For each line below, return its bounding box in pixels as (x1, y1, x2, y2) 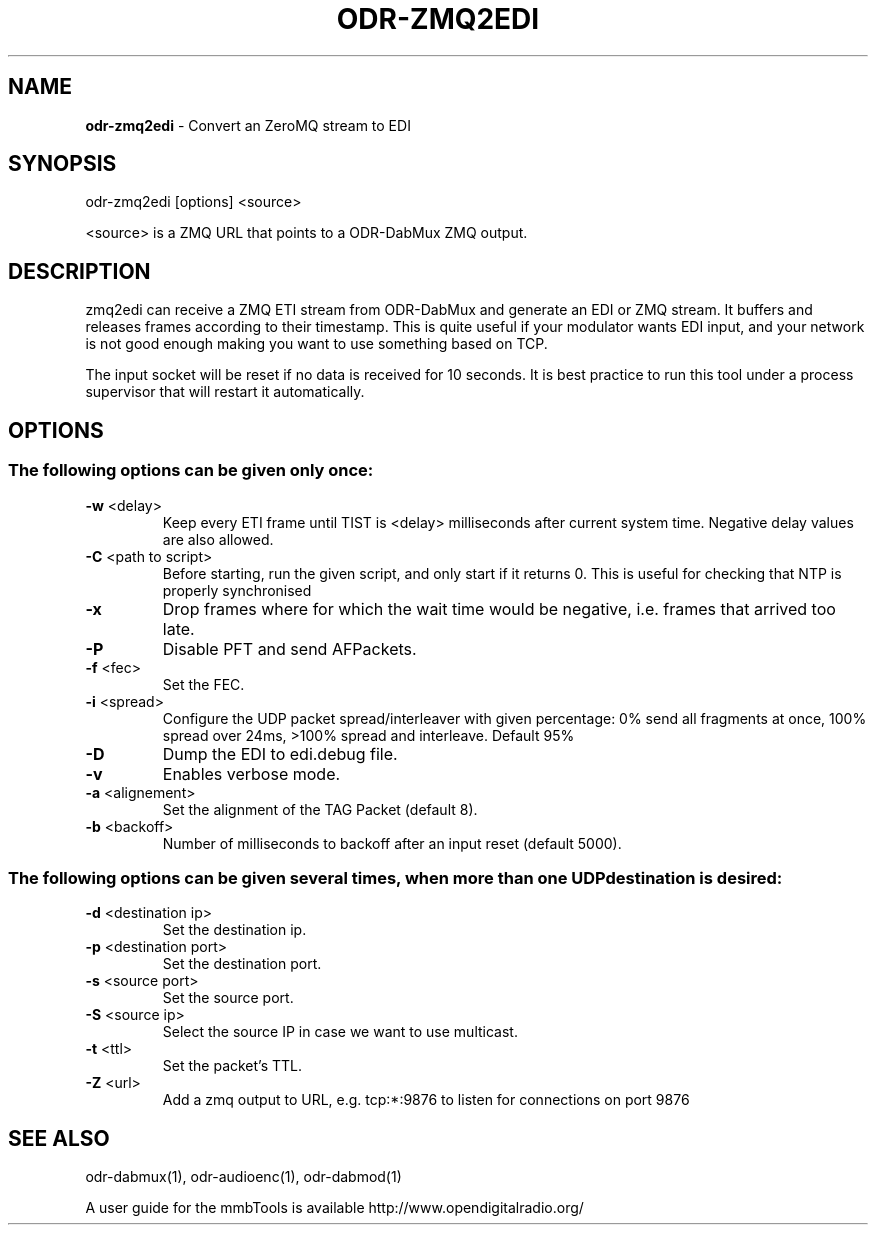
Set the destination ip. (162, 921, 307, 939)
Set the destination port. (162, 955, 322, 973)
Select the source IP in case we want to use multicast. (162, 1023, 518, 1041)
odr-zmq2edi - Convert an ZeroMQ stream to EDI (85, 116, 411, 134)
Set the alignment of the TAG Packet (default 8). (162, 800, 478, 818)
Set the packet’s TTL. (162, 1057, 303, 1075)
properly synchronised (162, 581, 312, 599)
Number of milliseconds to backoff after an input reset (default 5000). (162, 834, 622, 852)
